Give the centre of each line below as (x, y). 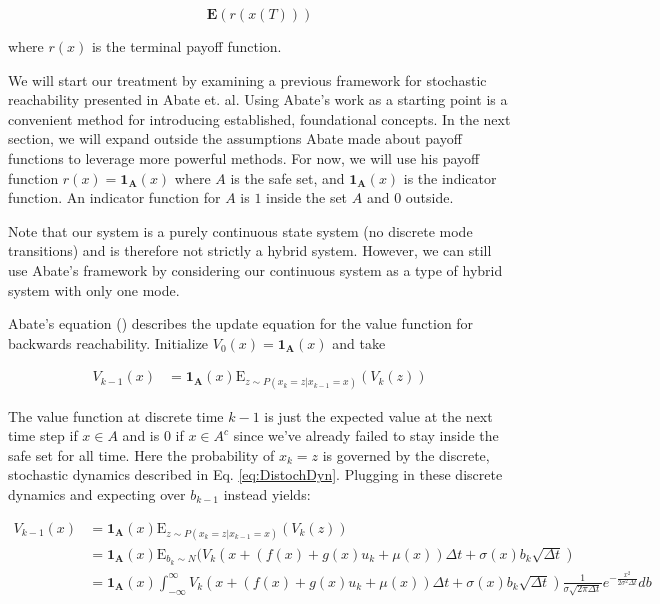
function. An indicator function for (114, 197)
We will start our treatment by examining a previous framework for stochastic (247, 79)
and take (359, 342)
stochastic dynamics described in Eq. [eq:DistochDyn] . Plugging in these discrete (255, 474)
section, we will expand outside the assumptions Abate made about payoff (235, 138)
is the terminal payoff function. (186, 46)
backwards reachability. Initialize (108, 342)
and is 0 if (153, 435)
